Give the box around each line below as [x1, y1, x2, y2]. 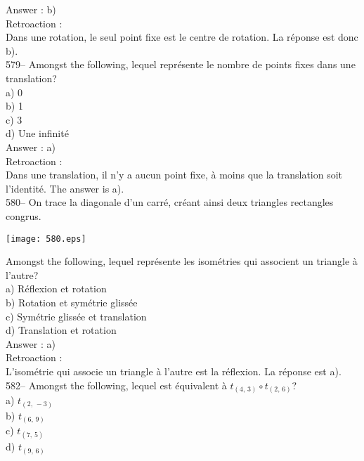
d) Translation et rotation [6, 323, 117, 337]
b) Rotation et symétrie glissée [6, 294, 138, 309]
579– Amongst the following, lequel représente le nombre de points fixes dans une [6, 57, 356, 72]
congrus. [6, 208, 41, 223]
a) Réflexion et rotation [6, 281, 107, 296]
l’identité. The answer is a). [6, 181, 124, 195]
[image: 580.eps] [6, 233, 86, 244]
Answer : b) [6, 2, 56, 16]
